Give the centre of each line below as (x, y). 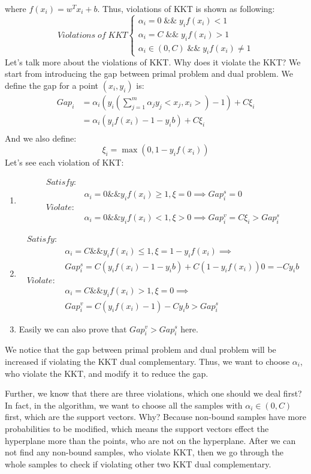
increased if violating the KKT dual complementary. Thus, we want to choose (147, 361)
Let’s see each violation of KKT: (64, 162)
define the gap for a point (52, 85)
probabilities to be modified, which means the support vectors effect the (137, 428)
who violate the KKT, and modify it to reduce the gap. (107, 373)
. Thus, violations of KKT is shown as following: (186, 8)
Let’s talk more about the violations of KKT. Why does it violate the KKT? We (153, 61)
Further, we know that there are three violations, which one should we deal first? (153, 393)
